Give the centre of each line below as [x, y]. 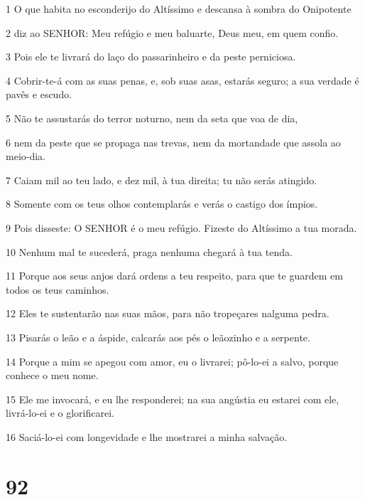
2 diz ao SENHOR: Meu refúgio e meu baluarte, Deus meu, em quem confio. [172, 32]
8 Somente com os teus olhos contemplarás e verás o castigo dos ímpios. [162, 204]
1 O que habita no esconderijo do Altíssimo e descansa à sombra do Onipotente [179, 9]
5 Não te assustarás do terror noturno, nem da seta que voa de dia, [152, 118]
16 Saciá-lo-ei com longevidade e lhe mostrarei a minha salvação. [147, 436]
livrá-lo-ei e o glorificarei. [60, 413]
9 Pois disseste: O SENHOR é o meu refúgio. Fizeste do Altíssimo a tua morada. [181, 227]
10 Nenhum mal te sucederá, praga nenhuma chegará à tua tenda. [149, 251]
